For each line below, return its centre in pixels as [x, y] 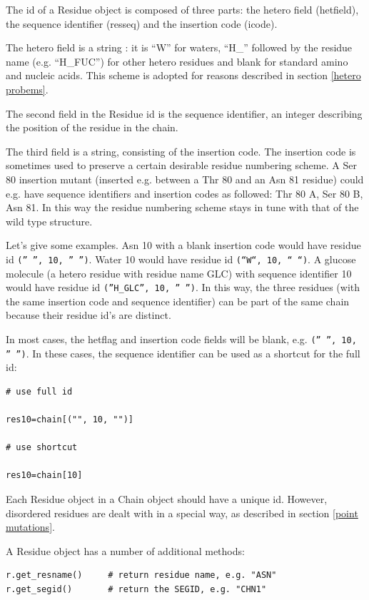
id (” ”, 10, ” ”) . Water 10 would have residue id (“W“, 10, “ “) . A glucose [181, 259]
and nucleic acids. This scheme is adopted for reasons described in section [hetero [183, 75]
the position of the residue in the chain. [92, 127]
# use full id [39, 391]
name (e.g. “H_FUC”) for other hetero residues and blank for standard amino [177, 61]
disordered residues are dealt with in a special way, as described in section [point [182, 513]
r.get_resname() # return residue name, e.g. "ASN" [141, 575]
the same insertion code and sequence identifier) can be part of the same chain [178, 301]
